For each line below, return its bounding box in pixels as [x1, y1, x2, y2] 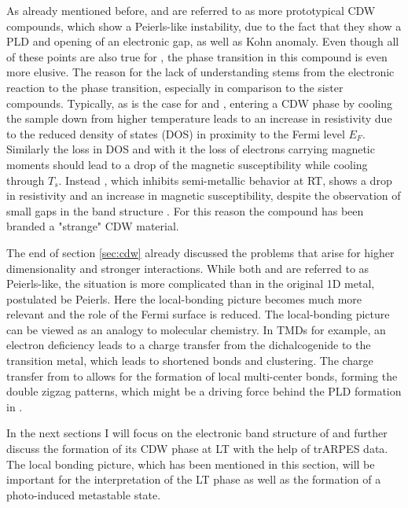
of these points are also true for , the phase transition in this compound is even [6, 48, 388, 64]
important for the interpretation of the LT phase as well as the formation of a [6, 471, 381, 488]
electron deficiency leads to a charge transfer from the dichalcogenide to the [6, 337, 371, 353]
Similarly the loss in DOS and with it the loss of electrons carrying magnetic [6, 141, 375, 157]
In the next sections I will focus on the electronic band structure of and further [6, 425, 388, 441]
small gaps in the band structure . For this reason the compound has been [6, 202, 364, 219]
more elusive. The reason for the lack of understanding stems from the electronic [6, 64, 395, 80]
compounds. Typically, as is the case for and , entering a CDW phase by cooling [6, 94, 393, 111]
